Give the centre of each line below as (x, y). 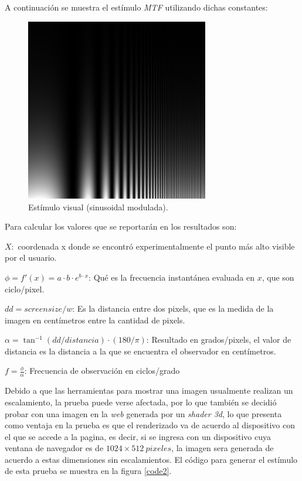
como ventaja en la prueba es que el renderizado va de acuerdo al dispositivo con (150, 425)
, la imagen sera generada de (223, 448)
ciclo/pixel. (25, 289)
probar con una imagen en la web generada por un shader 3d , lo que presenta (143, 413)
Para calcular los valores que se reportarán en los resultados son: (121, 226)
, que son (278, 277)
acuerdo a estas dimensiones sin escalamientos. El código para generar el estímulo (151, 459)
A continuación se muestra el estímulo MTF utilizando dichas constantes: (136, 7)
